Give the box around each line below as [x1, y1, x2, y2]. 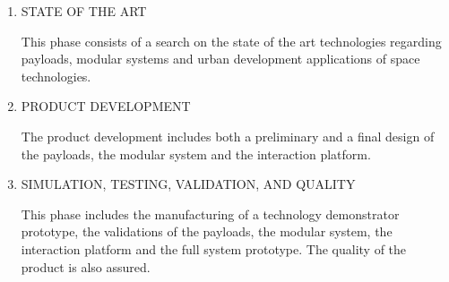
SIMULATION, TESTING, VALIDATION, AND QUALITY [21, 175, 356, 193]
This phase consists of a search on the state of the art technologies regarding [21, 31, 442, 50]
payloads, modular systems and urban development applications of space [21, 49, 420, 68]
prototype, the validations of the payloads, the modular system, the [21, 222, 393, 241]
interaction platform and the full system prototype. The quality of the [21, 239, 407, 258]
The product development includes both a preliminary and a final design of [21, 126, 435, 145]
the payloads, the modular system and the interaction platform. [21, 144, 371, 163]
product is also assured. [21, 257, 151, 276]
